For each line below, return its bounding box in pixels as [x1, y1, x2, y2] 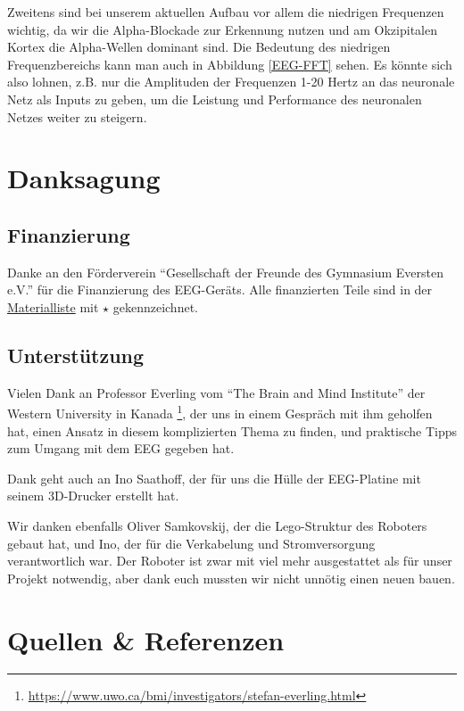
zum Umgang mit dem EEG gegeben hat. [7, 439, 235, 458]
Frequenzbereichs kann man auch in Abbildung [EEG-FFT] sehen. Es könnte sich [7, 54, 452, 73]
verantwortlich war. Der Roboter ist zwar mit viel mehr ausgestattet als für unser [7, 551, 452, 570]
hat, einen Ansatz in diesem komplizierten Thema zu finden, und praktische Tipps [7, 421, 457, 440]
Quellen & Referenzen [7, 621, 285, 657]
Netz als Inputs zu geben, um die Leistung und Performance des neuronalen [7, 89, 422, 108]
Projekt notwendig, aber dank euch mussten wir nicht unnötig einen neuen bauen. [7, 568, 455, 587]
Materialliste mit [7, 297, 99, 316]
